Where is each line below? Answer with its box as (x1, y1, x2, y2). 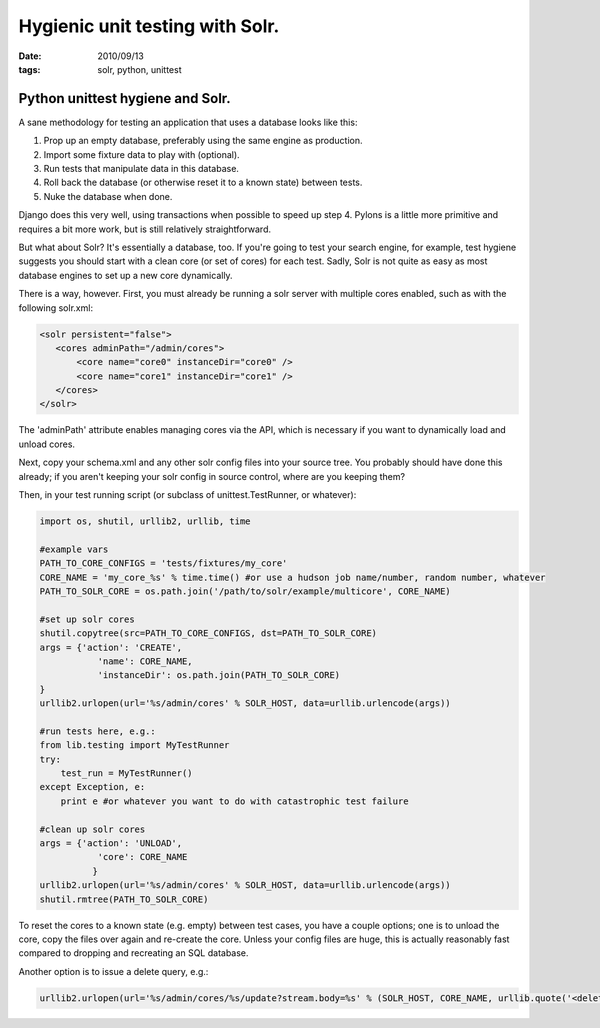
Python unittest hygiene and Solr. (18, 90, 232, 107)
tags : (18, 63, 41, 75)
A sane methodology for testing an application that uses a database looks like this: (18, 116, 358, 128)
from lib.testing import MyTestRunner (39, 740, 230, 751)
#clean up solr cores (39, 823, 146, 835)
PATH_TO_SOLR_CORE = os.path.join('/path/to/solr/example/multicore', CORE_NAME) (39, 585, 452, 597)
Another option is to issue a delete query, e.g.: (18, 965, 209, 977)
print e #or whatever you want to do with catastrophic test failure (60, 795, 409, 807)
